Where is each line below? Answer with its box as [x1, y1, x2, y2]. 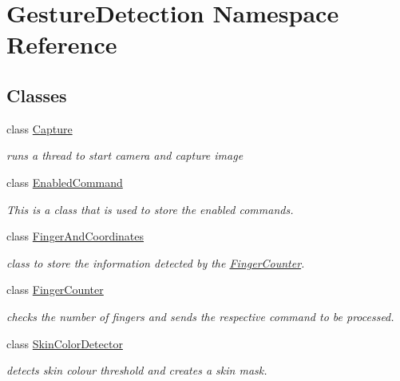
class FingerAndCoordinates [6, 228, 145, 244]
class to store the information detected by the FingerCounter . [6, 254, 305, 271]
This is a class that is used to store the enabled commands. [6, 200, 294, 217]
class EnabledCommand [6, 173, 123, 190]
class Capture [6, 120, 73, 137]
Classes [6, 82, 67, 107]
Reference [6, 28, 117, 61]
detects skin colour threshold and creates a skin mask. [6, 362, 267, 379]
